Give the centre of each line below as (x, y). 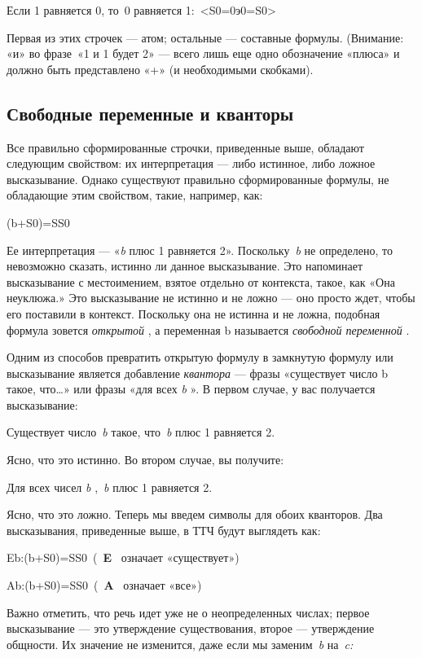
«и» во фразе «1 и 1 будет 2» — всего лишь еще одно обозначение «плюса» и (203, 53)
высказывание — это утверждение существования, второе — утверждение (191, 628)
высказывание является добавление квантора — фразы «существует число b (197, 373)
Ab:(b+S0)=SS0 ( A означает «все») (104, 585)
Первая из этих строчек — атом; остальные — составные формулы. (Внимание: (205, 37)
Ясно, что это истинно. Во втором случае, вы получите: (145, 460)
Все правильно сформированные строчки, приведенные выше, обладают (185, 147)
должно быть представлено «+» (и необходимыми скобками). (160, 69)
